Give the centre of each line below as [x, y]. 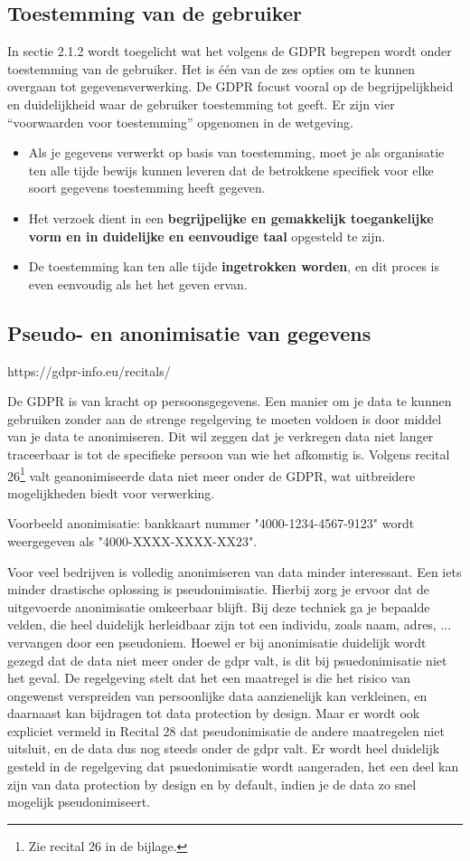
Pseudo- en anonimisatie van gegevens [189, 332]
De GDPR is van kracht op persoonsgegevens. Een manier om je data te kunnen [230, 401]
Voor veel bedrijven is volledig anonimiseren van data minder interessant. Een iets [235, 571]
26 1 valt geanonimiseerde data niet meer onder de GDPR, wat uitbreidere [211, 474]
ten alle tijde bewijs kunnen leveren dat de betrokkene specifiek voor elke [231, 170]
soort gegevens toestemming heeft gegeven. [147, 188]
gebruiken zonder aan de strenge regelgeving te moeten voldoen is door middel [225, 418]
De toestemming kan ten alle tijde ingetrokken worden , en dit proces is [234, 266]
